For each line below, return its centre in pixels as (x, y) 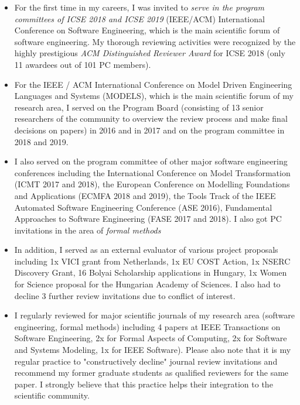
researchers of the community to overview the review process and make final (151, 119)
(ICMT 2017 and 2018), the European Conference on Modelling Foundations (152, 184)
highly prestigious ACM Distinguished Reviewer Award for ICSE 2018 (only (150, 53)
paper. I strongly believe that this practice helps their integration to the (144, 384)
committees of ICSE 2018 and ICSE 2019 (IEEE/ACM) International (139, 18)
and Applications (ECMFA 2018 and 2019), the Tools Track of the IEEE (145, 195)
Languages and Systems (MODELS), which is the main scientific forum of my (154, 96)
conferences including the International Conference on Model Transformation (152, 172)
